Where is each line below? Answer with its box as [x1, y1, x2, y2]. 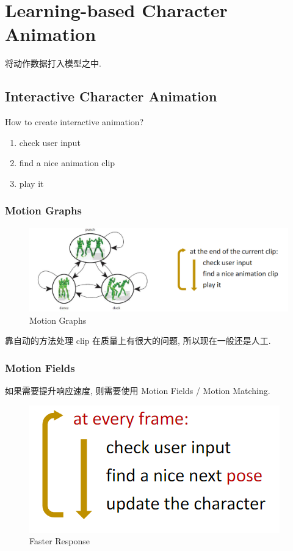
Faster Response [29, 535, 90, 547]
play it [19, 177, 44, 189]
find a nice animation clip [19, 156, 115, 169]
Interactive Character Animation [5, 87, 217, 106]
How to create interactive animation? [5, 115, 144, 128]
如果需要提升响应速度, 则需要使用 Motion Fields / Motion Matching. [5, 384, 270, 397]
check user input [19, 136, 81, 148]
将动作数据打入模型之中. [5, 57, 101, 70]
